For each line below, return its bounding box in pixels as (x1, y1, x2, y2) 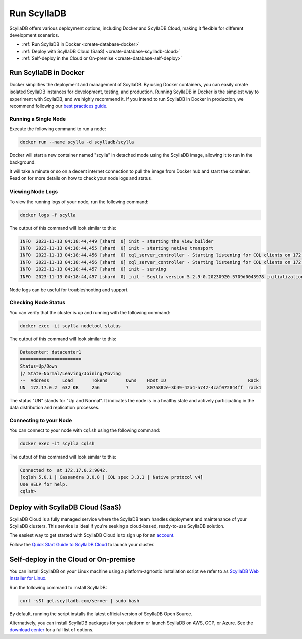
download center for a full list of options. (9, 627, 94, 633)
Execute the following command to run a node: (9, 126, 106, 132)
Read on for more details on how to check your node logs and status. (9, 175, 153, 181)
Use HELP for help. (20, 481, 68, 487)
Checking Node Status (9, 299, 66, 306)
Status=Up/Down (20, 363, 57, 369)
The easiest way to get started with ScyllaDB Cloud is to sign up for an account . (9, 532, 175, 538)
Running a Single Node (9, 115, 66, 122)
